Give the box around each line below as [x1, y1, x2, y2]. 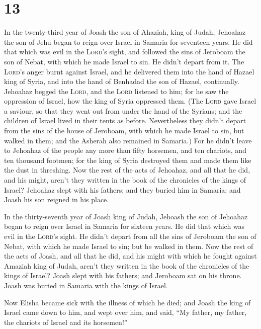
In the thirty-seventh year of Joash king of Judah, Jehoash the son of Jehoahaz [4, 211, 248, 221]
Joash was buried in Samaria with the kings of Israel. [4, 280, 168, 290]
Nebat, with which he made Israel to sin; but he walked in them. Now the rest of [4, 240, 253, 251]
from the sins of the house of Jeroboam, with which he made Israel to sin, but [4, 125, 244, 136]
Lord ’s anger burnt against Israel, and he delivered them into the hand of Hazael [4, 66, 254, 76]
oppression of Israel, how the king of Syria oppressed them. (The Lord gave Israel [4, 96, 256, 106]
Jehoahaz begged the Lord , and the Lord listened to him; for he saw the [4, 86, 229, 96]
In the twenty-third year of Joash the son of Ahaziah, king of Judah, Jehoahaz [4, 27, 246, 37]
